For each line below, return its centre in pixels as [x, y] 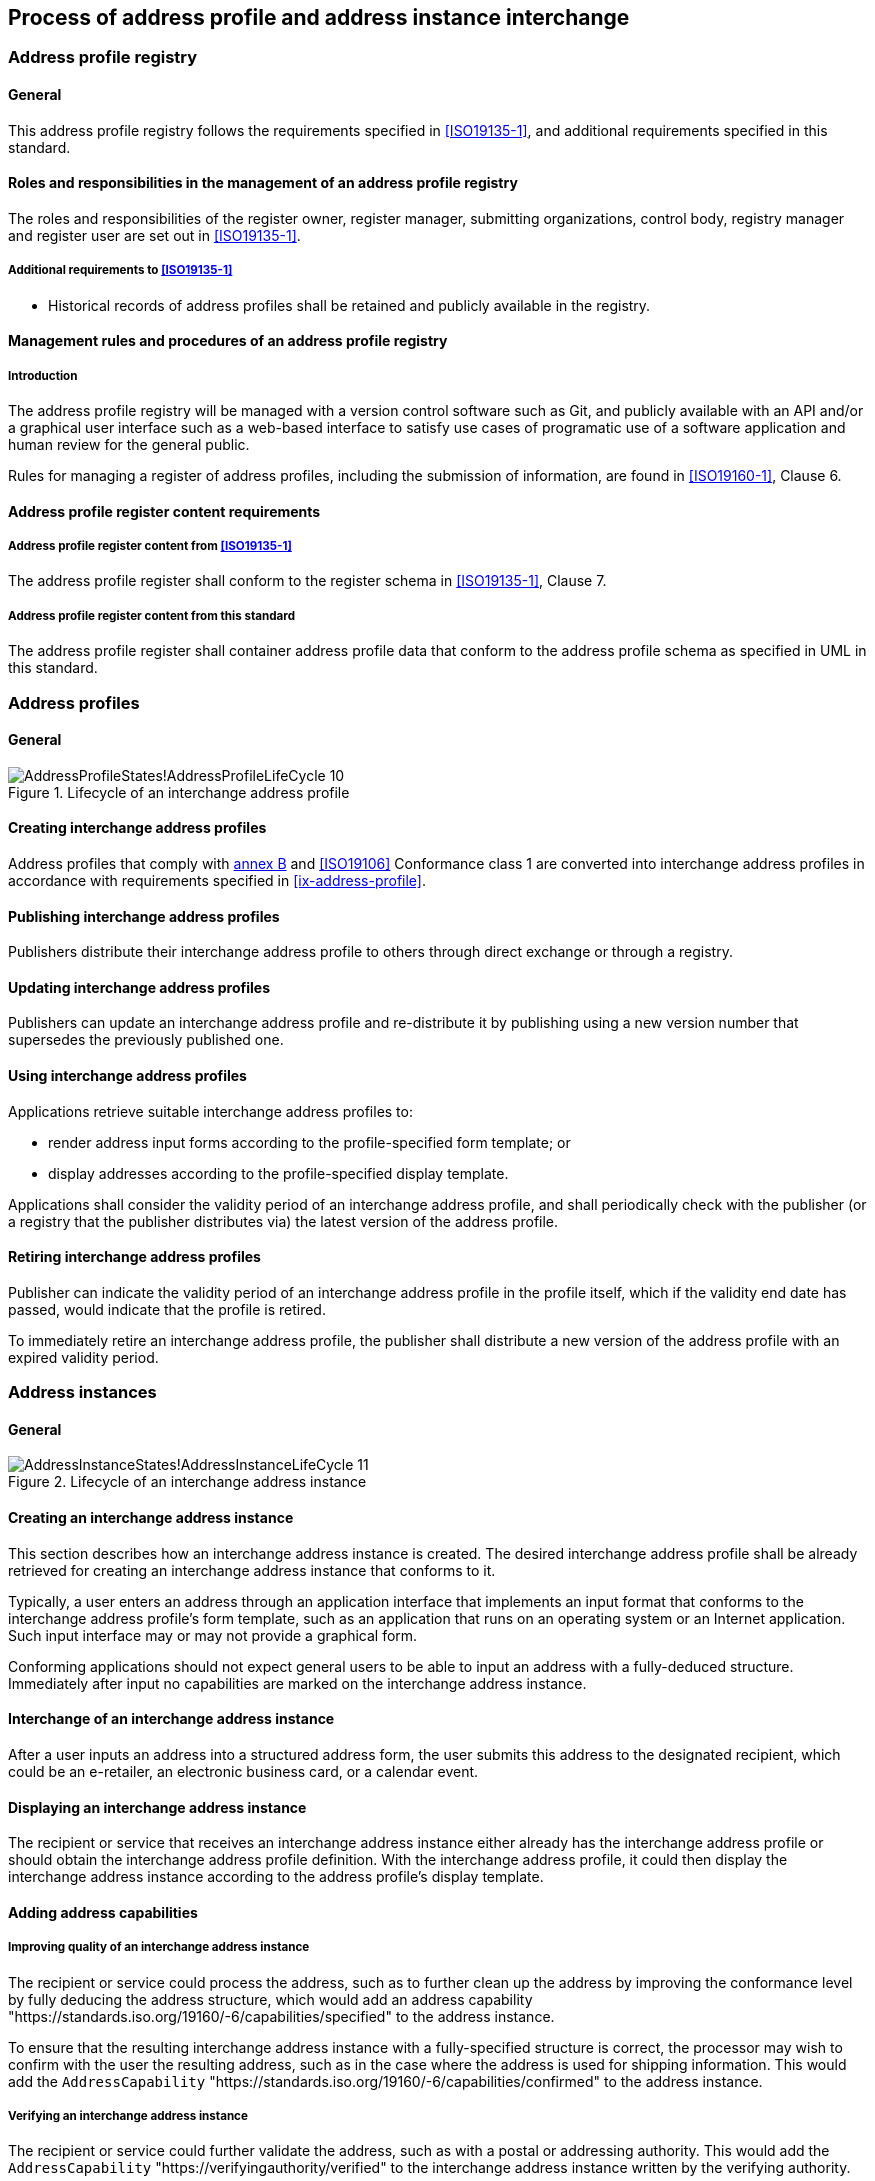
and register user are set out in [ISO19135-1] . [154, 235]
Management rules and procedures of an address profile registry [228, 341]
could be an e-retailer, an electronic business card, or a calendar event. [243, 1771]
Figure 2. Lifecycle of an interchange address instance [187, 1482]
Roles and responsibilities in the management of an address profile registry [263, 183]
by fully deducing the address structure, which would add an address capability [270, 1999]
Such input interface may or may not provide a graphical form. [213, 1635]
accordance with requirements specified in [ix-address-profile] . [217, 881]
